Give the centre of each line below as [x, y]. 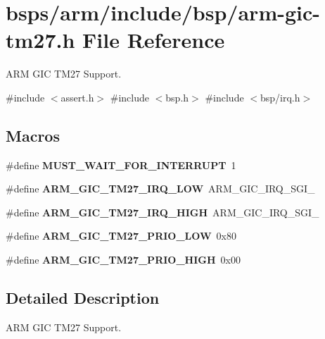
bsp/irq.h [280, 97]
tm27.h [40, 40]
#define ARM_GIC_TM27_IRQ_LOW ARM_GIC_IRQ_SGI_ [160, 189]
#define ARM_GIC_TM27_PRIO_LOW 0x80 [121, 236]
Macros [33, 135]
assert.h [77, 97]
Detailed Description [83, 298]
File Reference [154, 40]
